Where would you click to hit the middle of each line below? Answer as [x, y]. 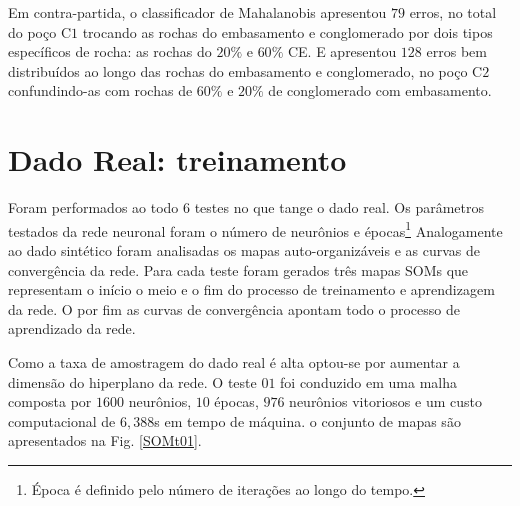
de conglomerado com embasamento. [380, 90]
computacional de [62, 420]
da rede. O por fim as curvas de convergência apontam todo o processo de [234, 308]
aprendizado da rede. [72, 328]
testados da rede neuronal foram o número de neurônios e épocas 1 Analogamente [255, 229]
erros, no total [453, 12]
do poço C [39, 31]
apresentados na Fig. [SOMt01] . [105, 440]
